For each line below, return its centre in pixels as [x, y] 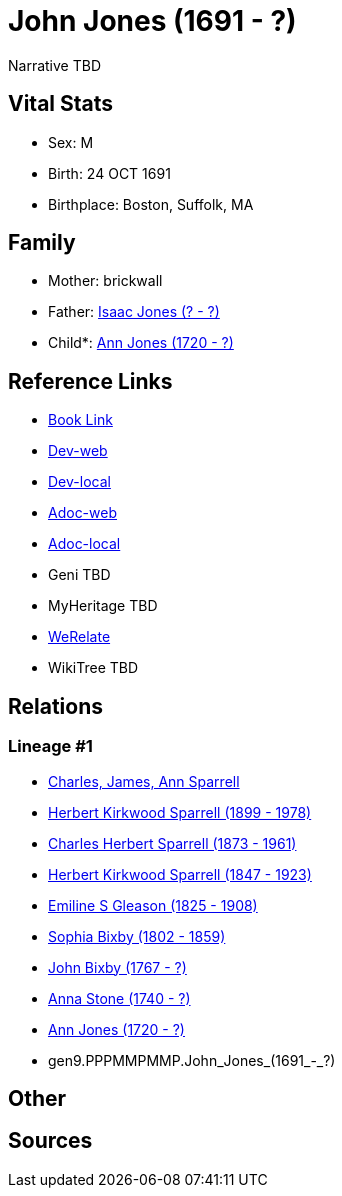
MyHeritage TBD [103, 606]
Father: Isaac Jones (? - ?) [134, 312]
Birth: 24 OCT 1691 [109, 173]
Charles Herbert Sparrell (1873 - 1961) [172, 843]
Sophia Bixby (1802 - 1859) [137, 936]
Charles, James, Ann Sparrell [144, 781]
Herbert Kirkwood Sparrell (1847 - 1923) [180, 874]
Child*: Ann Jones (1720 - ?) [141, 343]
